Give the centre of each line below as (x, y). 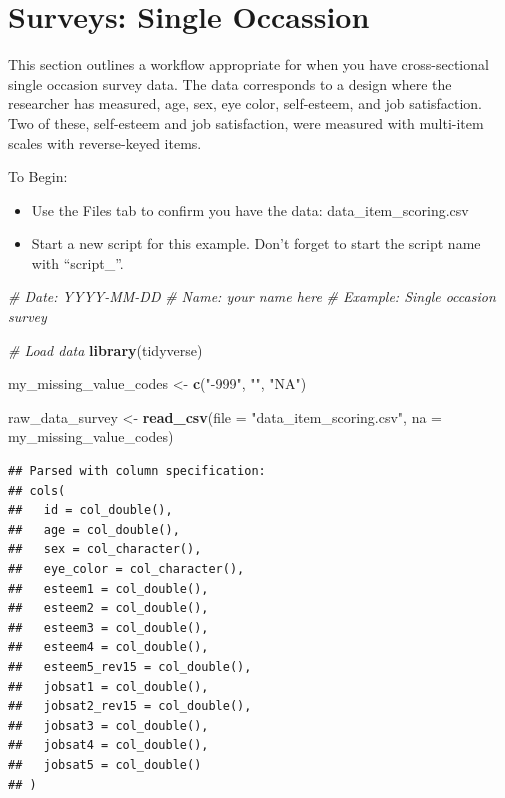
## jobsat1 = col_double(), (108, 686)
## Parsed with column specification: (137, 471)
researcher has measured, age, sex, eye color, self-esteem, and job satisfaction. (245, 103)
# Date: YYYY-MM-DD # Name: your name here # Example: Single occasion (252, 296)
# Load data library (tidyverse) (105, 349)
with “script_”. (77, 262)
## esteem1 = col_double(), (108, 588)
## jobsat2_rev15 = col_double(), (130, 706)
